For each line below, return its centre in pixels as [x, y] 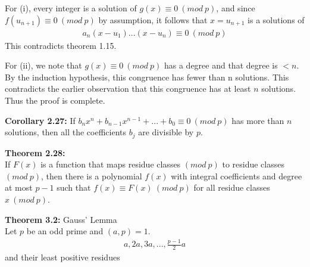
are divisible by [166, 132]
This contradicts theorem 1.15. [61, 45]
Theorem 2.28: [35, 152]
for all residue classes [232, 187]
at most [19, 187]
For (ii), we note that [43, 65]
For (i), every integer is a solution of [71, 8]
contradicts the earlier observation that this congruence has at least [128, 89]
